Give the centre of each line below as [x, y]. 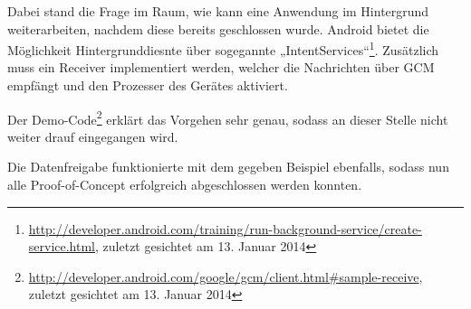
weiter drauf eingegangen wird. [93, 136]
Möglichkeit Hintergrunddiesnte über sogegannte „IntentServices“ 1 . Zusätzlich [223, 48]
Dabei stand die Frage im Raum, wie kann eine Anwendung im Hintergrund [218, 11]
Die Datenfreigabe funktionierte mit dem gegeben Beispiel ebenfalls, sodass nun [228, 167]
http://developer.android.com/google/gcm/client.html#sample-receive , [226, 276]
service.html [62, 246]
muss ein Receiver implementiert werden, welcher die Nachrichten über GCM [221, 67]
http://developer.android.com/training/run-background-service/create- [225, 228]
